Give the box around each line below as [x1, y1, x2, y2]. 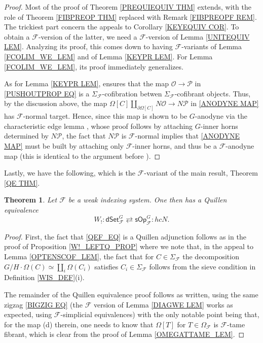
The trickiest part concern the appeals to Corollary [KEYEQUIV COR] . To [4, 21, 239, 32]
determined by [4, 130, 49, 141]
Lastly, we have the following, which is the [4, 167, 135, 178]
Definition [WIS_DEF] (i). [4, 272, 85, 283]
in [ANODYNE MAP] [191, 98, 259, 109]
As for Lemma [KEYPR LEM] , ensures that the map [4, 78, 169, 89]
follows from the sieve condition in [149, 261, 256, 271]
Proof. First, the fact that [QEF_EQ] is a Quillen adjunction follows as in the [4, 231, 246, 242]
